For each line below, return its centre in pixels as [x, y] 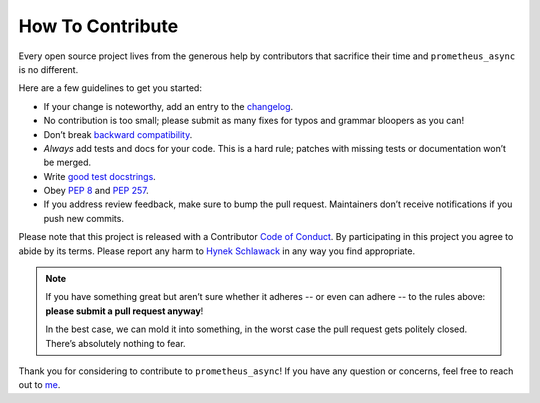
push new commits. [84, 218]
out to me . [39, 385]
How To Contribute [98, 26]
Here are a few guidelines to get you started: [110, 88]
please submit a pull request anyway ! [124, 311]
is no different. [48, 69]
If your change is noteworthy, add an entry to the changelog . [168, 106]
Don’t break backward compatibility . [118, 134]
